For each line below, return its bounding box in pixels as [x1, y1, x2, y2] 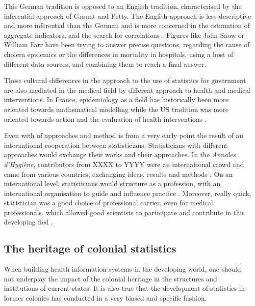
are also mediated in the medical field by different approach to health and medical [4, 84, 251, 95]
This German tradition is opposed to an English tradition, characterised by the [4, 1, 242, 11]
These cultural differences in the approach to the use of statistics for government [4, 75, 246, 85]
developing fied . [4, 217, 53, 227]
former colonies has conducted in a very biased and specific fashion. [4, 293, 207, 303]
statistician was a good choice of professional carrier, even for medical [4, 197, 213, 208]
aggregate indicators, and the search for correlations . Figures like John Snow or [4, 29, 245, 40]
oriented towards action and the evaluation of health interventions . [4, 113, 206, 124]
